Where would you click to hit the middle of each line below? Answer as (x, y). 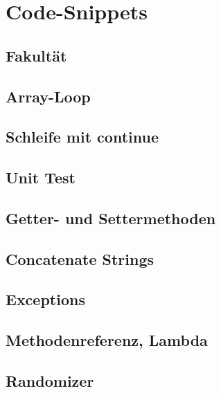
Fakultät (36, 55)
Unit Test (41, 177)
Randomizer (50, 381)
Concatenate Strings (80, 258)
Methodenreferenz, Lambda (107, 340)
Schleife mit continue (82, 137)
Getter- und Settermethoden (111, 218)
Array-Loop (48, 96)
